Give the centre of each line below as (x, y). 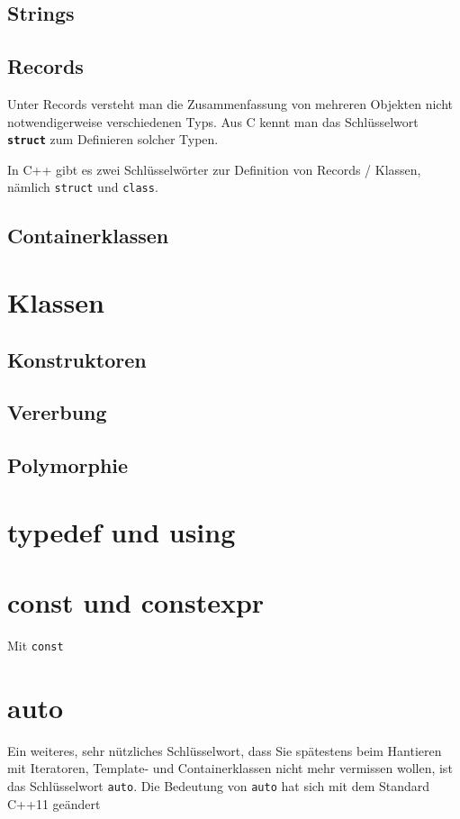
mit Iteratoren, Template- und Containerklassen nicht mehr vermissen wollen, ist (230, 768)
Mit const (36, 646)
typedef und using (122, 531)
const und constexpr (136, 602)
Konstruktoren (77, 359)
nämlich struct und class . (83, 187)
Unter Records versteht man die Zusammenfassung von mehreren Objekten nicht (230, 103)
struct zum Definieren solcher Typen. (113, 139)
